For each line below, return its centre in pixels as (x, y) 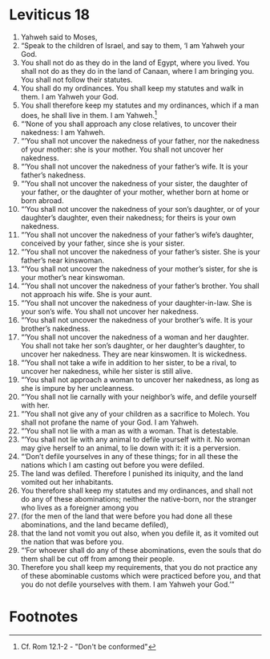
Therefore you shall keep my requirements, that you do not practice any (139, 567)
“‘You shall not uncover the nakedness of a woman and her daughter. (135, 337)
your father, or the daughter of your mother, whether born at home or (135, 192)
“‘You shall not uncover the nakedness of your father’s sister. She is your (141, 251)
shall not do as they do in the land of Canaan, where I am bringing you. (137, 71)
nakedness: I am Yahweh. (63, 132)
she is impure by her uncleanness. (77, 388)
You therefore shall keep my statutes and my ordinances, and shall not (137, 490)
